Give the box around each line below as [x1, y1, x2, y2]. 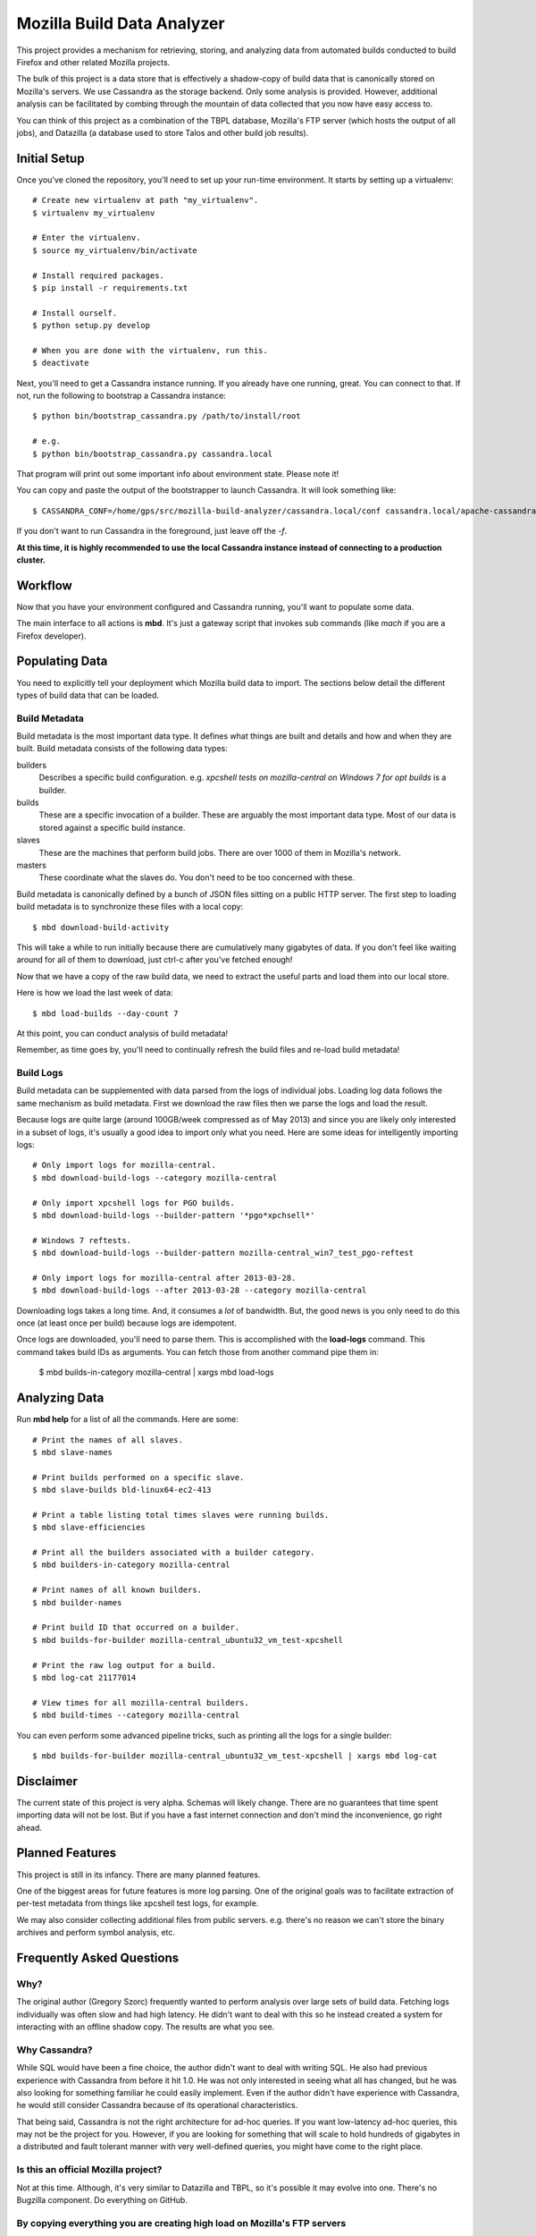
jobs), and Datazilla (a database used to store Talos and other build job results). [16, 127, 309, 138]
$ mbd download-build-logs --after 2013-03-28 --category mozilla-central [32, 1285, 367, 1296]
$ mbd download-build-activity [32, 922, 170, 932]
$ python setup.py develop [32, 320, 151, 331]
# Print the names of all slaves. [32, 1435, 183, 1444]
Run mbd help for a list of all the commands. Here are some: [16, 1414, 239, 1425]
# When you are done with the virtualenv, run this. [32, 345, 268, 355]
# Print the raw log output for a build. [32, 1660, 216, 1670]
